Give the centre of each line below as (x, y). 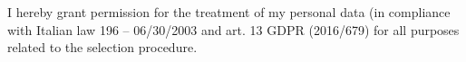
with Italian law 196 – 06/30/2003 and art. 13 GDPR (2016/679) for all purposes (233, 29)
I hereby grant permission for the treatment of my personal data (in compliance (229, 12)
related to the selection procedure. (102, 47)
